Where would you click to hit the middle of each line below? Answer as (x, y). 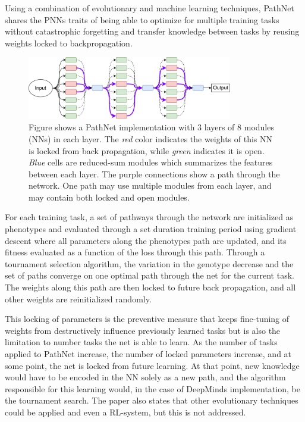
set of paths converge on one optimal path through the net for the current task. (150, 275)
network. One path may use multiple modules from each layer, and (150, 185)
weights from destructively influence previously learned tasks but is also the (143, 330)
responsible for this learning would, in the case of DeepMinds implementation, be (152, 388)
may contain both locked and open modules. (109, 197)
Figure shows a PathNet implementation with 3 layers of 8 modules (151, 127)
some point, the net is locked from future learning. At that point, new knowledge (152, 365)
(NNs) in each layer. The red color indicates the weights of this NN (151, 138)
